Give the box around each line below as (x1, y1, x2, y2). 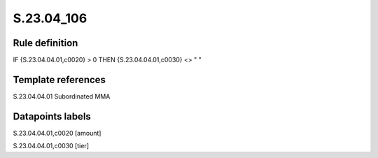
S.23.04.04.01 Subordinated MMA (13, 92, 111, 101)
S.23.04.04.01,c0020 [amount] (13, 129, 101, 137)
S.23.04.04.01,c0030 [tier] (13, 142, 89, 150)
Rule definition (13, 37, 78, 49)
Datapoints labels (13, 110, 91, 122)
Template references (13, 73, 106, 85)
